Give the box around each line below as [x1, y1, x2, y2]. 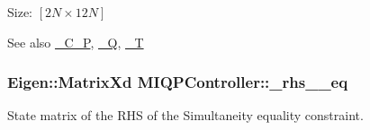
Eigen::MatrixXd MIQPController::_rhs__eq [7, 71, 348, 93]
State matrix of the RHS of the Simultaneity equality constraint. [7, 106, 364, 125]
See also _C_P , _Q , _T [7, 32, 144, 51]
